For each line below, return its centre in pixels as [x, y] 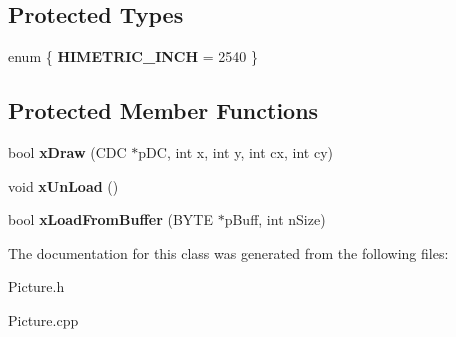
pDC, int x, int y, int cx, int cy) [235, 152]
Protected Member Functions [163, 110]
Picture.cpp [43, 319]
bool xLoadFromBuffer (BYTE [111, 219]
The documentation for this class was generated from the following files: [228, 252]
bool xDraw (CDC [67, 152]
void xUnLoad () [63, 185]
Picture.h [36, 286]
